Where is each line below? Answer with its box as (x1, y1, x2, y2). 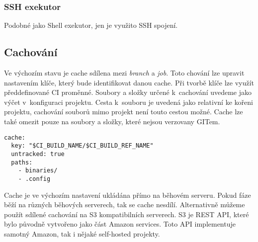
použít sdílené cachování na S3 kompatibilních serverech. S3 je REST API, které (4, 209, 249, 219)
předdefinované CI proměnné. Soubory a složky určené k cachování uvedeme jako (4, 87, 252, 97)
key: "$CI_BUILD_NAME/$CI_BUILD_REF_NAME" (11, 142, 154, 150)
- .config (18, 175, 51, 182)
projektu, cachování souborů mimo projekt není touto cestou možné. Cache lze (4, 106, 243, 117)
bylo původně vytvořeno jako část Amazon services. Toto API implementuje (4, 219, 236, 229)
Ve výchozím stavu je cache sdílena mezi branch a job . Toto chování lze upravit (4, 68, 245, 78)
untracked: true (11, 150, 65, 158)
